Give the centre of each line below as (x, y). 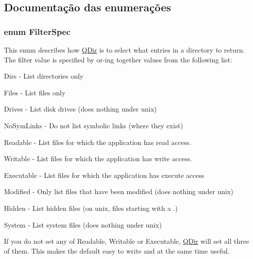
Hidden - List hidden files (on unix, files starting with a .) (91, 208)
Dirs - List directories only (44, 76)
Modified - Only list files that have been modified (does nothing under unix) (119, 191)
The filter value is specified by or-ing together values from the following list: (118, 59)
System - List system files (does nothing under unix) (83, 224)
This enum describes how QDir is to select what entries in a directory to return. (125, 50)
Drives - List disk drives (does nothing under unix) (81, 109)
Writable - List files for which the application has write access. (98, 158)
